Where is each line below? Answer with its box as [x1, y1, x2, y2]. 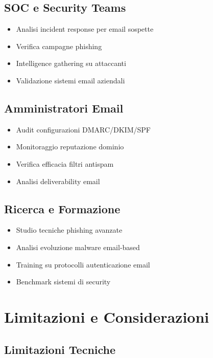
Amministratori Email [4, 100, 124, 116]
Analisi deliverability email [16, 175, 100, 186]
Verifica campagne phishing [16, 40, 102, 51]
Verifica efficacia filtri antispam [16, 158, 114, 169]
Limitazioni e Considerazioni [4, 306, 209, 327]
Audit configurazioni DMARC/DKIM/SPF [16, 124, 151, 135]
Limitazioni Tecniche [4, 341, 116, 357]
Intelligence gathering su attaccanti [16, 58, 126, 69]
